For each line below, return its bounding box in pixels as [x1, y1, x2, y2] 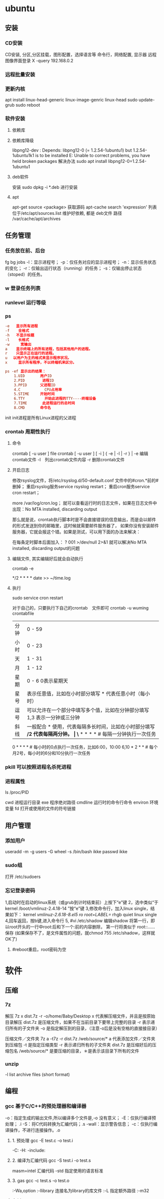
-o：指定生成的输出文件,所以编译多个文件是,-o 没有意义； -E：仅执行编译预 [5, 1115, 156, 1121]
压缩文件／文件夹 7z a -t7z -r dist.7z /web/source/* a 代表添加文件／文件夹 [5, 1036, 156, 1041]
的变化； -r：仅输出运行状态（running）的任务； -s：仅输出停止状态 [5, 265, 142, 271]
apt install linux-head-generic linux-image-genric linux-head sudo [5, 97, 138, 103]
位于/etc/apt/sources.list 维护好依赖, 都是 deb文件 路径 [12, 210, 123, 216]
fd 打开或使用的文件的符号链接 [14, 806, 76, 812]
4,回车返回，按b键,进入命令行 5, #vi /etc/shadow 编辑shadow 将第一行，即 [5, 918, 155, 924]
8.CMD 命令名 [14, 406, 51, 410]
